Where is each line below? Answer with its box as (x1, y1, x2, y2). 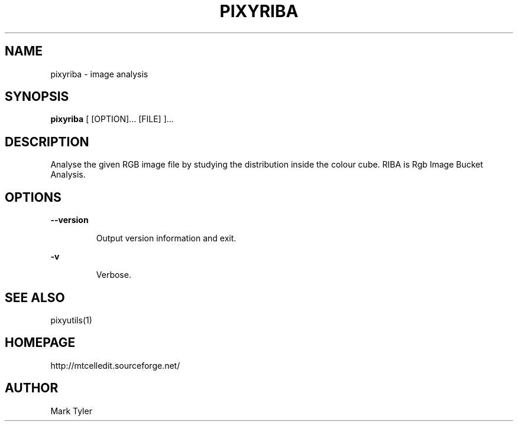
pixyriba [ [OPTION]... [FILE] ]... (50, 114, 174, 124)
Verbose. (96, 270, 131, 280)
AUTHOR (5, 381, 59, 396)
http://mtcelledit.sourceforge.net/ (50, 360, 180, 371)
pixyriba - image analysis (50, 68, 148, 79)
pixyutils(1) (50, 314, 92, 325)
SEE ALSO (5, 290, 65, 305)
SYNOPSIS (5, 89, 69, 104)
